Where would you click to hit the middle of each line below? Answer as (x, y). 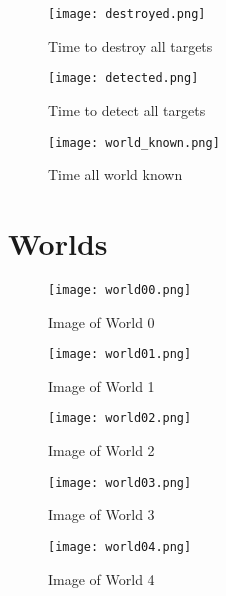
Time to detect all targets (127, 109)
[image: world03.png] (120, 482)
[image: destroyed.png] (127, 14)
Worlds (58, 242)
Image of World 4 (101, 578)
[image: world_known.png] (134, 142)
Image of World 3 (101, 514)
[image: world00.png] (120, 289)
